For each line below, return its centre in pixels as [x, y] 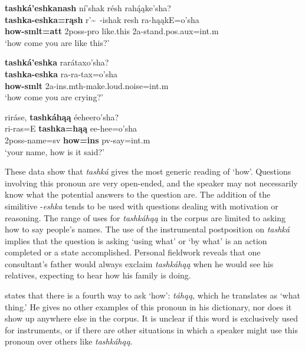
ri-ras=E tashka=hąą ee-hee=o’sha [71, 128]
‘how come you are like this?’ [57, 42]
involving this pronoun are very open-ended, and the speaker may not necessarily [151, 183]
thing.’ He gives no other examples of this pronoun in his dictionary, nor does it [148, 306]
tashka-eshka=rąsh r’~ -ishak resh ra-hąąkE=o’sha [102, 19]
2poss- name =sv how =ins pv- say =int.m [78, 140]
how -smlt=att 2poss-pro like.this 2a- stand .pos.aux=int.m [112, 31]
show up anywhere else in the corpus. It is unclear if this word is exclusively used [151, 318]
